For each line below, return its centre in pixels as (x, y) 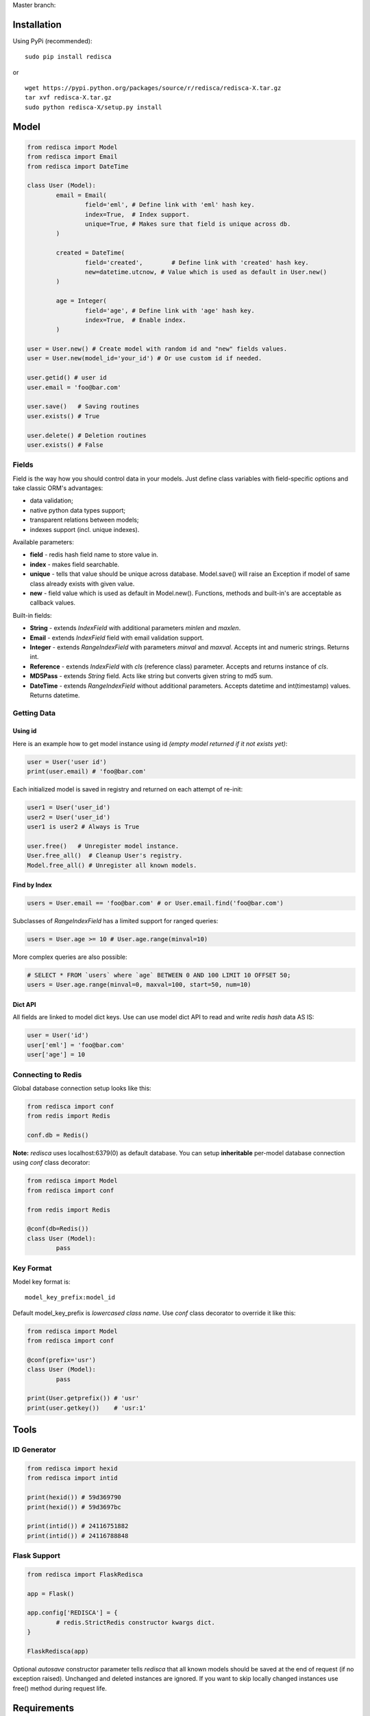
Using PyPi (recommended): (52, 40)
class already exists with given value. (82, 583)
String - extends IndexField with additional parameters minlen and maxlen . (135, 628)
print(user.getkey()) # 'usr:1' (87, 1408)
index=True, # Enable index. (135, 320)
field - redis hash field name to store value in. (94, 555)
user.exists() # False (65, 445)
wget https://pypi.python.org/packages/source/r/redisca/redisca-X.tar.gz (153, 88)
